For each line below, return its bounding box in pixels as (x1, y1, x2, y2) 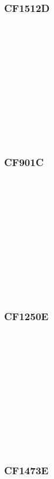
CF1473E (4, 463, 49, 478)
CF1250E (4, 309, 49, 324)
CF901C (4, 155, 44, 170)
